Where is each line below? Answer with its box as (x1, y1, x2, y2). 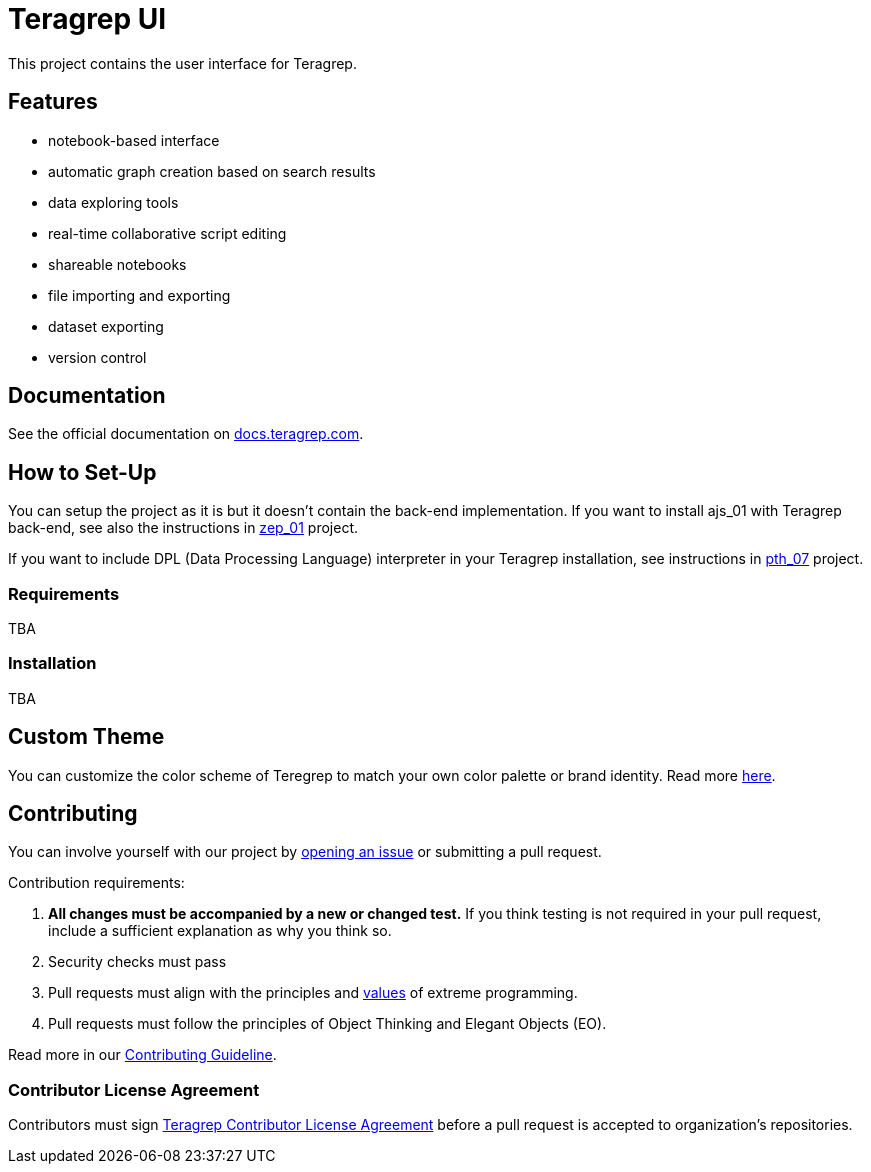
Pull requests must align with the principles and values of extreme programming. (48, 984, 578, 1002)
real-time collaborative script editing (48, 224, 287, 242)
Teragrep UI (8, 2, 167, 36)
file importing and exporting (48, 286, 231, 304)
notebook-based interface (48, 131, 220, 149)
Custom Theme (8, 724, 165, 750)
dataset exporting (48, 317, 164, 335)
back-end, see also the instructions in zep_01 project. (8, 519, 359, 537)
